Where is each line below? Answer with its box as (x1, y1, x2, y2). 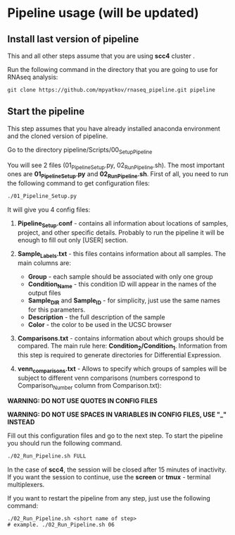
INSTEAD (7, 417, 35, 426)
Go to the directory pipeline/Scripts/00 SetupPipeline (7, 145, 153, 156)
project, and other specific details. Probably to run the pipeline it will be (17, 228, 224, 237)
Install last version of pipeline (7, 33, 139, 45)
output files (27, 289, 61, 297)
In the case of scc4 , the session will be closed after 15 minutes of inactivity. (7, 465, 227, 474)
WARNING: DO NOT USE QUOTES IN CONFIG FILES (7, 396, 158, 405)
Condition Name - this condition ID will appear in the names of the (27, 280, 217, 290)
